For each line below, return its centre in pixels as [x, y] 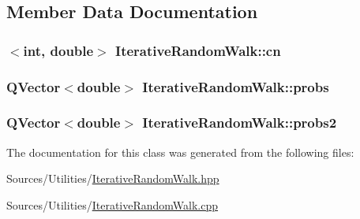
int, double [58, 50]
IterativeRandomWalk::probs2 [240, 122]
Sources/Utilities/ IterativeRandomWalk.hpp [113, 178]
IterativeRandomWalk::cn [198, 50]
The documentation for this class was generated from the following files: [180, 152]
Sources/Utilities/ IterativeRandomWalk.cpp [112, 204]
